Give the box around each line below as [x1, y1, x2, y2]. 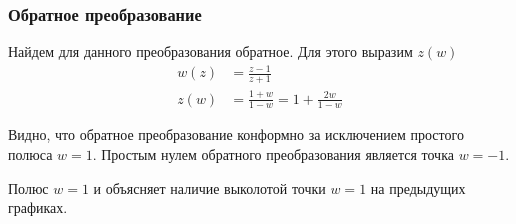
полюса [8, 143, 53, 164]
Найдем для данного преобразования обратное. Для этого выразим [8, 41, 413, 62]
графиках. [8, 197, 68, 218]
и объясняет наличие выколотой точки [93, 177, 326, 198]
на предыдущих [370, 177, 466, 198]
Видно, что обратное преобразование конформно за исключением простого [8, 124, 464, 145]
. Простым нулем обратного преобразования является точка [92, 143, 454, 164]
